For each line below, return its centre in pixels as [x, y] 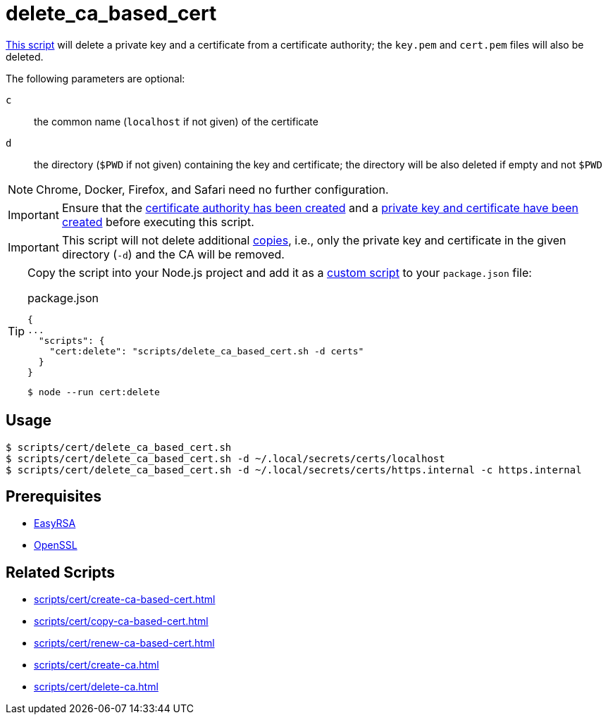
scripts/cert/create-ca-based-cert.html [125, 600]
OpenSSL [56, 545]
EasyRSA [55, 523]
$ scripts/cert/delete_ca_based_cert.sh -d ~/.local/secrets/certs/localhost [225, 458]
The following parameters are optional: [95, 78]
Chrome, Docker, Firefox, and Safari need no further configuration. [212, 189]
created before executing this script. [158, 222]
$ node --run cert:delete [94, 392]
